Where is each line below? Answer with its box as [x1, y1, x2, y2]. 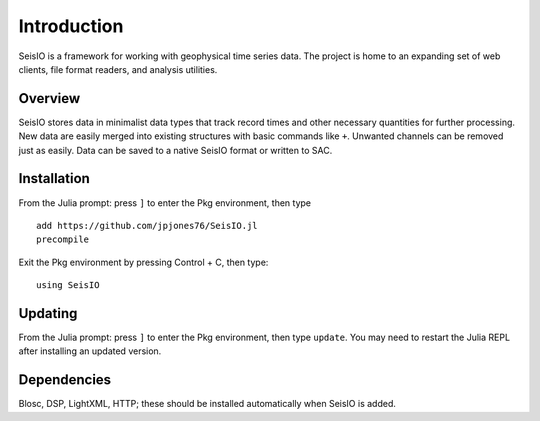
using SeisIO [36, 280, 100, 291]
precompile [36, 234, 90, 245]
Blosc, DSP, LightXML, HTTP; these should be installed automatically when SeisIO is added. [18, 398, 397, 410]
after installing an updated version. [18, 345, 162, 357]
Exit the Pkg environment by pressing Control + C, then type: [18, 256, 269, 268]
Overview [18, 90, 81, 107]
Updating [18, 305, 78, 322]
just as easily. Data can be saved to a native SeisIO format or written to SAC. [18, 144, 333, 156]
